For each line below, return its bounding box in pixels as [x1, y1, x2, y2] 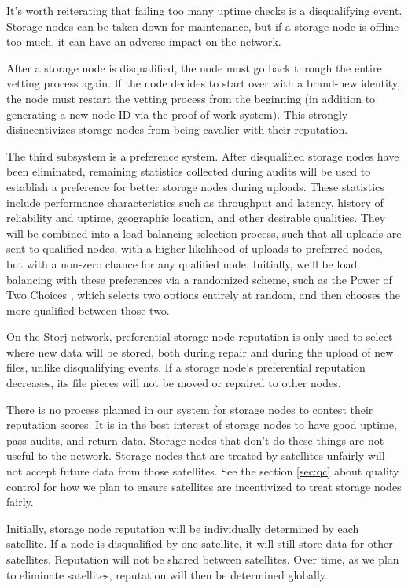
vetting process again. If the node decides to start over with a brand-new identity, [6, 75, 400, 91]
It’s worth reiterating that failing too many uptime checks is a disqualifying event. [6, 2, 402, 18]
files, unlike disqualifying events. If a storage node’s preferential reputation [6, 359, 366, 375]
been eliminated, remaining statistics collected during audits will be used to [6, 163, 371, 179]
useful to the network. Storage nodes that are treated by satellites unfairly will [6, 447, 385, 464]
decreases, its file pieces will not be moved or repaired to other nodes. [6, 375, 341, 391]
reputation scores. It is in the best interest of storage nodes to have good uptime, [6, 416, 397, 433]
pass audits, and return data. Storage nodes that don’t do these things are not [6, 431, 384, 448]
